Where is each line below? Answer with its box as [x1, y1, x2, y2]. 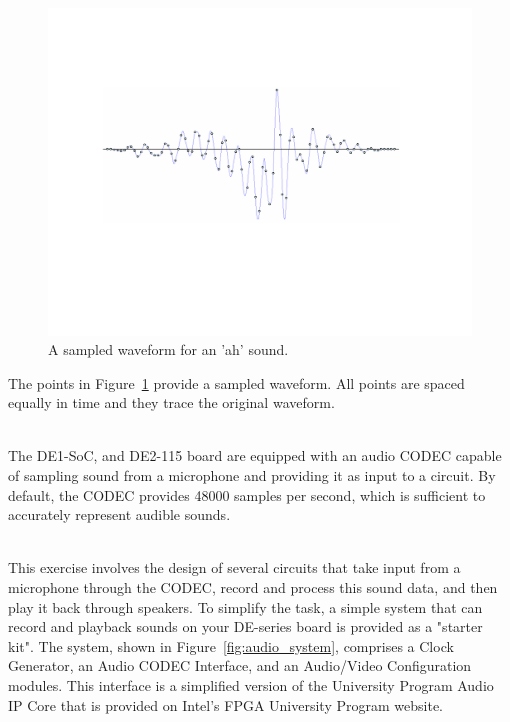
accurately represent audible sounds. [8, 504, 231, 525]
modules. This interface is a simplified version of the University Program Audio [8, 675, 494, 696]
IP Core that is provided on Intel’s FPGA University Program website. [8, 694, 443, 715]
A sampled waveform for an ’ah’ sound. [48, 339, 289, 360]
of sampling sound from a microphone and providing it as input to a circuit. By [8, 465, 496, 486]
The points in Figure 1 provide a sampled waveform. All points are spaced [8, 372, 465, 393]
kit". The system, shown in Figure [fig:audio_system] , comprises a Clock [8, 635, 454, 656]
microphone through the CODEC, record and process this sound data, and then [8, 577, 498, 598]
